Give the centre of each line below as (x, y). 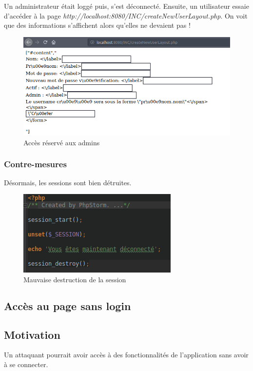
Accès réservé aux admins (62, 142)
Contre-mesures (35, 164)
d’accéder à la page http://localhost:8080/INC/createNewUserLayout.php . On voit (126, 15)
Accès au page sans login (68, 305)
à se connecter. (26, 364)
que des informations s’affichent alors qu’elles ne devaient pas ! (97, 25)
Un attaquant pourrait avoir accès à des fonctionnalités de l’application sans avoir (126, 355)
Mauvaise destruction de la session (75, 279)
